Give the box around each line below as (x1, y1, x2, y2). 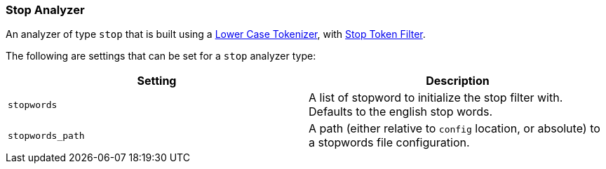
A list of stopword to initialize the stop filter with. (309, 90, 563, 105)
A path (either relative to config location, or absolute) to (309, 121, 600, 136)
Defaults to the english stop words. (309, 104, 492, 119)
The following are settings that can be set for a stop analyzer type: (6, 50, 316, 62)
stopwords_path (8, 130, 85, 141)
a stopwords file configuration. (309, 135, 470, 150)
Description (426, 74, 490, 88)
